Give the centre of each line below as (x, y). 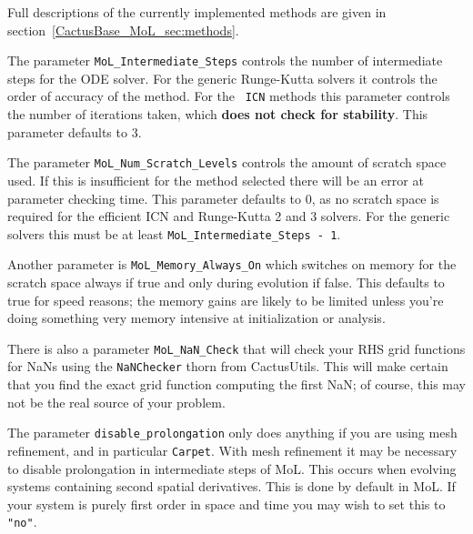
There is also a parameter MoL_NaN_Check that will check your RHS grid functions (236, 348)
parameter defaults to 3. (75, 131)
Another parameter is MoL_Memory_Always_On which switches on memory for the (232, 264)
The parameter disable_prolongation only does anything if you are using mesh (232, 433)
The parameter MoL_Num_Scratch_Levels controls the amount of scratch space (227, 162)
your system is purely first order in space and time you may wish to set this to (226, 504)
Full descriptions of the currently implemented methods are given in (197, 12)
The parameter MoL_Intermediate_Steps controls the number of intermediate (225, 60)
